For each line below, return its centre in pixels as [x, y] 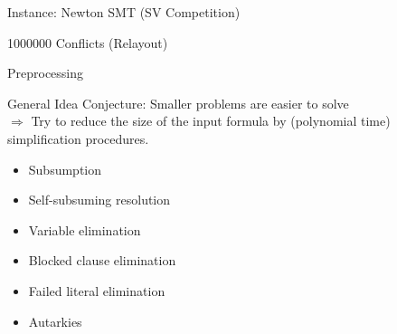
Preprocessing [46, 73]
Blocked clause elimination [102, 260]
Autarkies [55, 321]
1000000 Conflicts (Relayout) [88, 42]
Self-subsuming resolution [99, 200]
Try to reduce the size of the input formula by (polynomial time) [211, 121]
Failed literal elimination [97, 290]
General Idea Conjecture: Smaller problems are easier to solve [178, 103]
